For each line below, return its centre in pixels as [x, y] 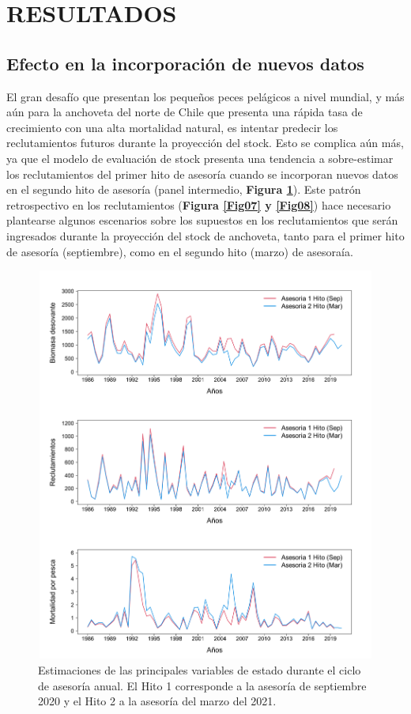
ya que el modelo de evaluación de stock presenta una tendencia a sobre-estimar [200, 158]
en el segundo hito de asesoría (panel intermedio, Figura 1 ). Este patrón [184, 189]
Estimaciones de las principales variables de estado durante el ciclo [200, 670]
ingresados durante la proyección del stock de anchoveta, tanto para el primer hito [205, 235]
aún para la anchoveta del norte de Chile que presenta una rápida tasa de [185, 112]
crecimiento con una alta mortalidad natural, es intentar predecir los [172, 127]
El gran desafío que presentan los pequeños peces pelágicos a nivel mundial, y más [205, 96]
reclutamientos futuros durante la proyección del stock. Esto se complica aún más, [205, 143]
